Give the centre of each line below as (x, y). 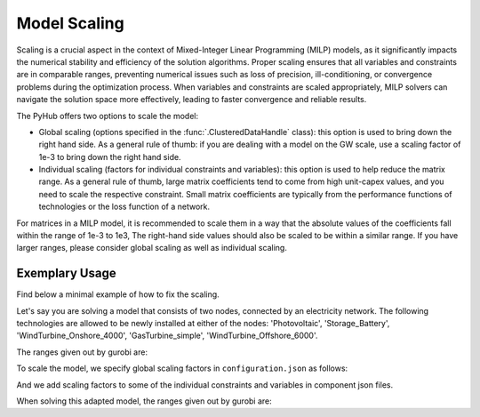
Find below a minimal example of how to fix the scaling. (118, 294)
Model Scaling (70, 23)
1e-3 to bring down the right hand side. (110, 156)
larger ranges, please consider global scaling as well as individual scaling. (152, 248)
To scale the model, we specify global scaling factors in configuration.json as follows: (182, 368)
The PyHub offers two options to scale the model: (108, 116)
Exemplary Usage (66, 273)
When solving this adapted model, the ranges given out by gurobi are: (144, 401)
